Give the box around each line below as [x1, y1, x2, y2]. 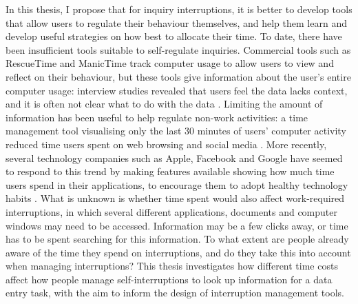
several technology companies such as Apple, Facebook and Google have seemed [6, 150, 343, 165]
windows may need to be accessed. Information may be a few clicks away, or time [6, 218, 348, 232]
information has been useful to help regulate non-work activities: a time [6, 110, 308, 124]
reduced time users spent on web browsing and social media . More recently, [6, 136, 327, 151]
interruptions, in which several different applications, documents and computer [6, 204, 337, 219]
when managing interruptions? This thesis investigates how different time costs [6, 259, 338, 273]
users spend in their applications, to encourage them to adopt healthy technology [6, 177, 348, 192]
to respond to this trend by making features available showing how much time [6, 164, 335, 179]
